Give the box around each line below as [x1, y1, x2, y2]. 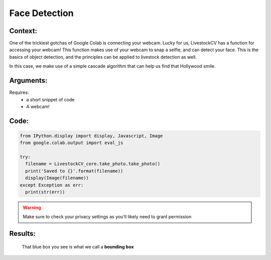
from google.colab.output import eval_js [20, 140, 123, 146]
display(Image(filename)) [25, 175, 89, 181]
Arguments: [9, 76, 48, 85]
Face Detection [9, 8, 74, 19]
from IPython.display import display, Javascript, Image [20, 133, 163, 139]
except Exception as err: [20, 182, 84, 188]
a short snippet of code [26, 96, 75, 102]
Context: [9, 27, 38, 35]
